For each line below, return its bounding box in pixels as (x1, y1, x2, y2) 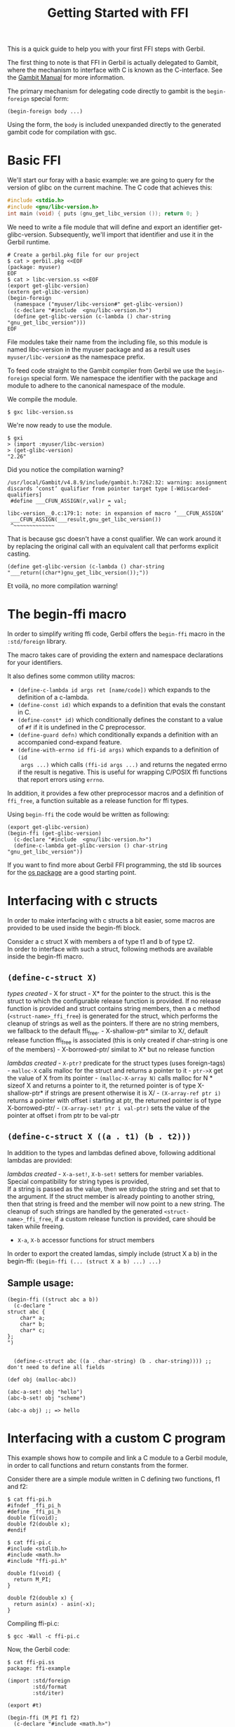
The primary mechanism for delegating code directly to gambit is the (7, 87, 206, 96)
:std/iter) (32, 1689, 65, 1697)
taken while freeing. (7, 1222, 65, 1230)
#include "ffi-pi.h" (7, 1557, 68, 1564)
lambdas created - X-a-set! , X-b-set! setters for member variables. (7, 1169, 204, 1178)
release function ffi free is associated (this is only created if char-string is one (7, 1036, 228, 1047)
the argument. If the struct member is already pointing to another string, (7, 1192, 215, 1200)
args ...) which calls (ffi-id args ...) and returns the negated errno (20, 760, 227, 768)
